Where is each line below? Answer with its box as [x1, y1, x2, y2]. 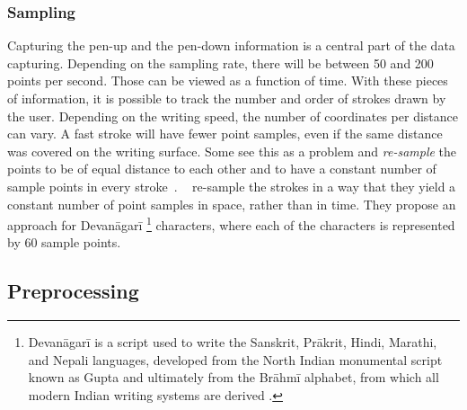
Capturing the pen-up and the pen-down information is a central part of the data [7, 36, 455, 55]
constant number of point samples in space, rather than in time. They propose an [7, 194, 456, 213]
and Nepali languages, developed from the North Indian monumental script [28, 350, 443, 369]
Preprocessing [7, 277, 139, 305]
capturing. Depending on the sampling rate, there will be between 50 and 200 [7, 53, 434, 72]
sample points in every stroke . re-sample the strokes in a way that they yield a [7, 176, 456, 195]
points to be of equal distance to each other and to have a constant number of [7, 159, 436, 178]
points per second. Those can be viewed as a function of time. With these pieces [7, 71, 448, 90]
